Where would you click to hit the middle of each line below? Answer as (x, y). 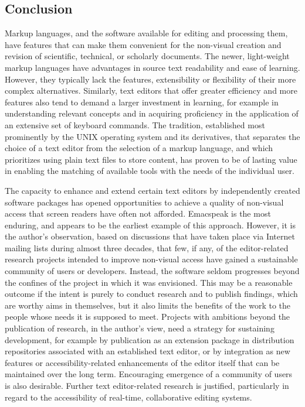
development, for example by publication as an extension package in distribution (150, 339)
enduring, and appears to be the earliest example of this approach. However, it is (150, 225)
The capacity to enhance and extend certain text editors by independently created (152, 190)
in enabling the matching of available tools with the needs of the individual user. (150, 171)
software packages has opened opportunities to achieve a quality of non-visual (144, 202)
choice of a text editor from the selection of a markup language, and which (139, 148)
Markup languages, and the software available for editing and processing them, (146, 33)
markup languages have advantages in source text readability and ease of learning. (152, 67)
